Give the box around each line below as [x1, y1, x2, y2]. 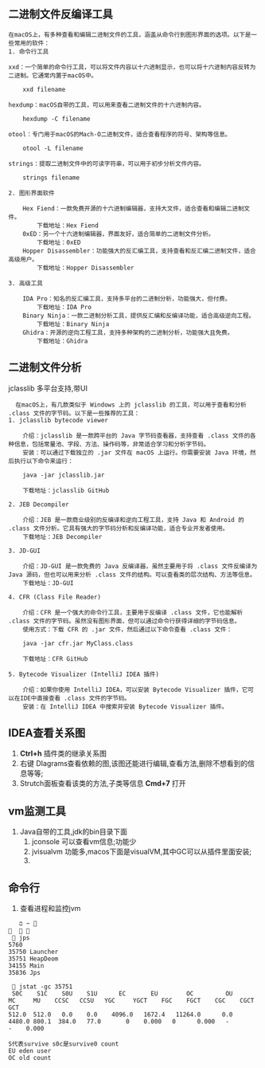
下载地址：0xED [37, 238, 81, 246]
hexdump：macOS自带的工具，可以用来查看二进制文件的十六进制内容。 [8, 100, 205, 109]
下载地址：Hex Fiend [37, 222, 99, 230]
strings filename [22, 174, 80, 182]
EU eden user [8, 1047, 52, 1055]
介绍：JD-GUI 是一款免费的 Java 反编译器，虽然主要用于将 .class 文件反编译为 [22, 562, 258, 570]
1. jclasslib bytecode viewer [8, 416, 109, 424]
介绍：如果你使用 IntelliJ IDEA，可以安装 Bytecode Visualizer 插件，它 [22, 685, 248, 693]
